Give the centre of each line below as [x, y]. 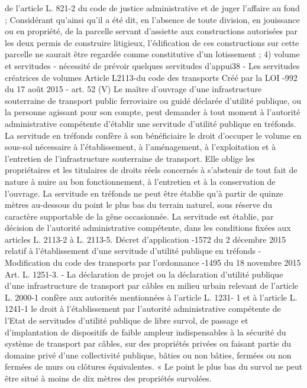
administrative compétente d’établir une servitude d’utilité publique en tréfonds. [151, 123]
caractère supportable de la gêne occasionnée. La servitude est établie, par [139, 216]
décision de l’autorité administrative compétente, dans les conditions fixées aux [148, 228]
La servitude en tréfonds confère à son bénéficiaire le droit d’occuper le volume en [153, 135]
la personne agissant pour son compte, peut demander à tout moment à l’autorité [153, 112]
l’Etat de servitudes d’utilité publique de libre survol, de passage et [127, 320]
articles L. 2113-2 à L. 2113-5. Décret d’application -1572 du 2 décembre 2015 [146, 239]
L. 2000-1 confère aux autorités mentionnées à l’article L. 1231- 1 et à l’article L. [151, 297]
